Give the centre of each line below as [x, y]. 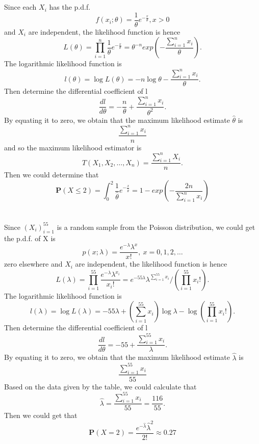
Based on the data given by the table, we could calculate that [100, 386]
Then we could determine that [51, 175]
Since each [20, 7]
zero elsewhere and [33, 264]
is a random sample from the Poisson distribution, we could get [156, 227]
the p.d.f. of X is [30, 238]
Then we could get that [41, 415]
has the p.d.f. [70, 7]
